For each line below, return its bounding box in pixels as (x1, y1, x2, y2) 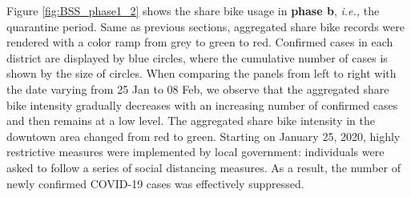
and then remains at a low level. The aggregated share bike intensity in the (6, 112, 375, 129)
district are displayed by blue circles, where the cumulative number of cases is (6, 49, 388, 66)
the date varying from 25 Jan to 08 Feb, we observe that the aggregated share (6, 80, 389, 97)
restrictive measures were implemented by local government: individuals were (6, 143, 385, 160)
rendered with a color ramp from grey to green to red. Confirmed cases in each (6, 34, 393, 50)
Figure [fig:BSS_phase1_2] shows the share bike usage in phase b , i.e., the (6, 2, 380, 18)
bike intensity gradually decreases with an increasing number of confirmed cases (6, 96, 398, 113)
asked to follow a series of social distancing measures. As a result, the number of (6, 159, 401, 175)
